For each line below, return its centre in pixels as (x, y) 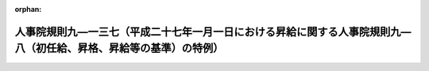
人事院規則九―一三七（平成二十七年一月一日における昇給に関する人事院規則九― (213, 32)
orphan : (28, 9)
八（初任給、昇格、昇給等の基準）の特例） (119, 49)
